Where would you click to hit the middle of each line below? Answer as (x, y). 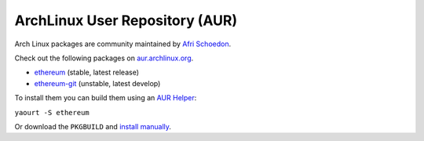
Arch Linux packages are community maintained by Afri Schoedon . (123, 44)
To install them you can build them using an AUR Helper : (106, 98)
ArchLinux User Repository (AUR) (126, 20)
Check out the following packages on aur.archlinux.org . (104, 58)
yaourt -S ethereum (52, 112)
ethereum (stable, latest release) (86, 72)
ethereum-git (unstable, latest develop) (97, 83)
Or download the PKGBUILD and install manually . (93, 126)
